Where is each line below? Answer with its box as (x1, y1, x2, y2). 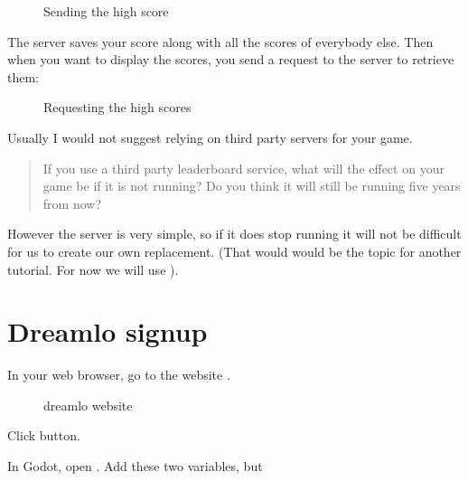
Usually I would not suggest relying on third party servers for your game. (7, 127, 413, 146)
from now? (42, 193, 102, 212)
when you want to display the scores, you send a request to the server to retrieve (7, 50, 454, 69)
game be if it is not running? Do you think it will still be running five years (42, 176, 461, 195)
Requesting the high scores (43, 98, 192, 117)
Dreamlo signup (7, 313, 208, 350)
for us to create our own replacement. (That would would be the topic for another (7, 241, 462, 260)
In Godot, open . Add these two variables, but (7, 457, 263, 476)
